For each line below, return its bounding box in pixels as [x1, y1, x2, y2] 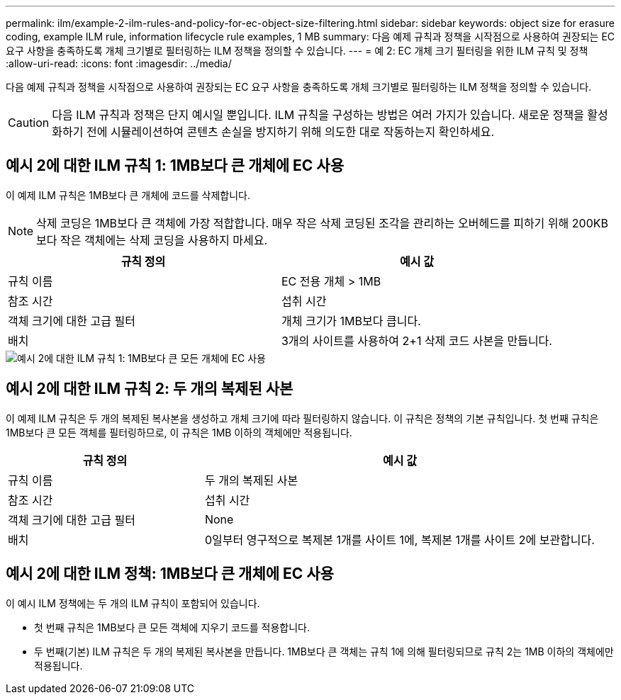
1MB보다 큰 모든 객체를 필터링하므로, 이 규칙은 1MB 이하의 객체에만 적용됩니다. [6, 426, 352, 439]
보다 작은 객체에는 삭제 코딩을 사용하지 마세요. [36, 232, 268, 247]
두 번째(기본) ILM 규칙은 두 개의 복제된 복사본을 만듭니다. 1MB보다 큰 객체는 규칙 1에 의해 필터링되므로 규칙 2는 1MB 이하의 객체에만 [34, 645, 614, 657]
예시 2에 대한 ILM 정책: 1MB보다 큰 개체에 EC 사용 [6, 565, 334, 583]
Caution [8, 115, 50, 130]
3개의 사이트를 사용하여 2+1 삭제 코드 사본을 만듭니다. [281, 333, 552, 348]
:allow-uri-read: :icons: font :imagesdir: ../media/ [6, 57, 232, 69]
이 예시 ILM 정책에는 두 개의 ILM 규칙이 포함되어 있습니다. [6, 597, 260, 609]
